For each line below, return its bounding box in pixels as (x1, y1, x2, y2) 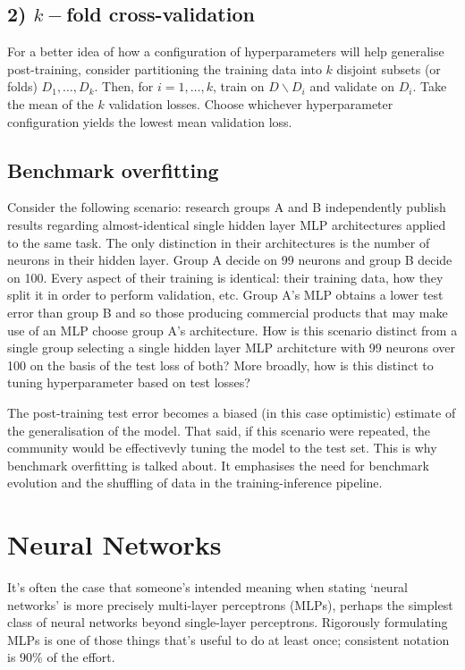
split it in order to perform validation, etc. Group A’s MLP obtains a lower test (7, 285, 444, 304)
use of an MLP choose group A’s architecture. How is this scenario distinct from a (7, 320, 458, 339)
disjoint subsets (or (336, 59, 441, 78)
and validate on (309, 77, 394, 96)
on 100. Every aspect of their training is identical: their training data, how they (7, 267, 444, 286)
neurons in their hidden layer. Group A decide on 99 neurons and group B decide (7, 250, 452, 269)
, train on (212, 77, 265, 96)
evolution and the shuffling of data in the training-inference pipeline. (7, 473, 383, 492)
